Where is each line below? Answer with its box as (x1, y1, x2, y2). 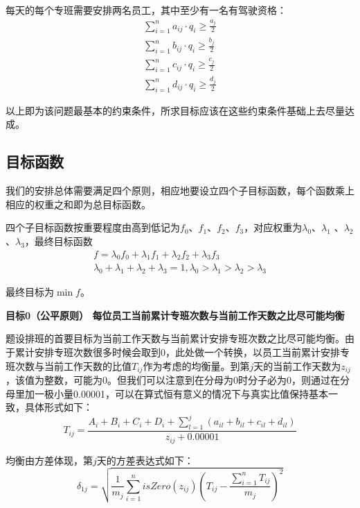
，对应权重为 (244, 220, 303, 235)
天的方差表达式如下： (96, 452, 194, 467)
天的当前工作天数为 (253, 358, 341, 373)
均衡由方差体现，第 (6, 452, 93, 467)
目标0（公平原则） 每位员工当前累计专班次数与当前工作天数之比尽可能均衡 (6, 307, 345, 322)
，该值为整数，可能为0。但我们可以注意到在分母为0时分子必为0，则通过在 (6, 372, 340, 387)
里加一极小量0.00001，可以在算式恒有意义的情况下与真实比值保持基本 (15, 386, 328, 400)
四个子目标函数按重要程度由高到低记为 (6, 220, 180, 235)
